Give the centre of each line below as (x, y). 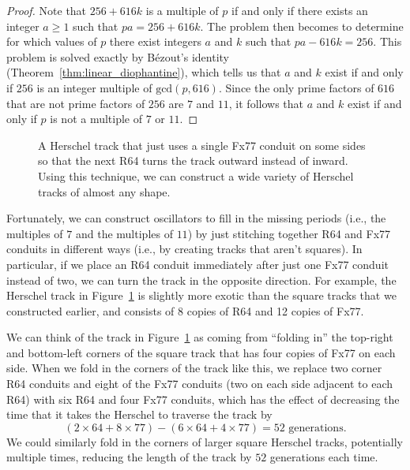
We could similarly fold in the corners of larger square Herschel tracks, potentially (205, 441)
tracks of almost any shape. (104, 191)
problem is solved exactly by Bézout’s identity (118, 56)
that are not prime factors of (76, 103)
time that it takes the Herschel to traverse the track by (139, 414)
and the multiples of (124, 233)
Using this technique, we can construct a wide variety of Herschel (196, 175)
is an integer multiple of (94, 87)
